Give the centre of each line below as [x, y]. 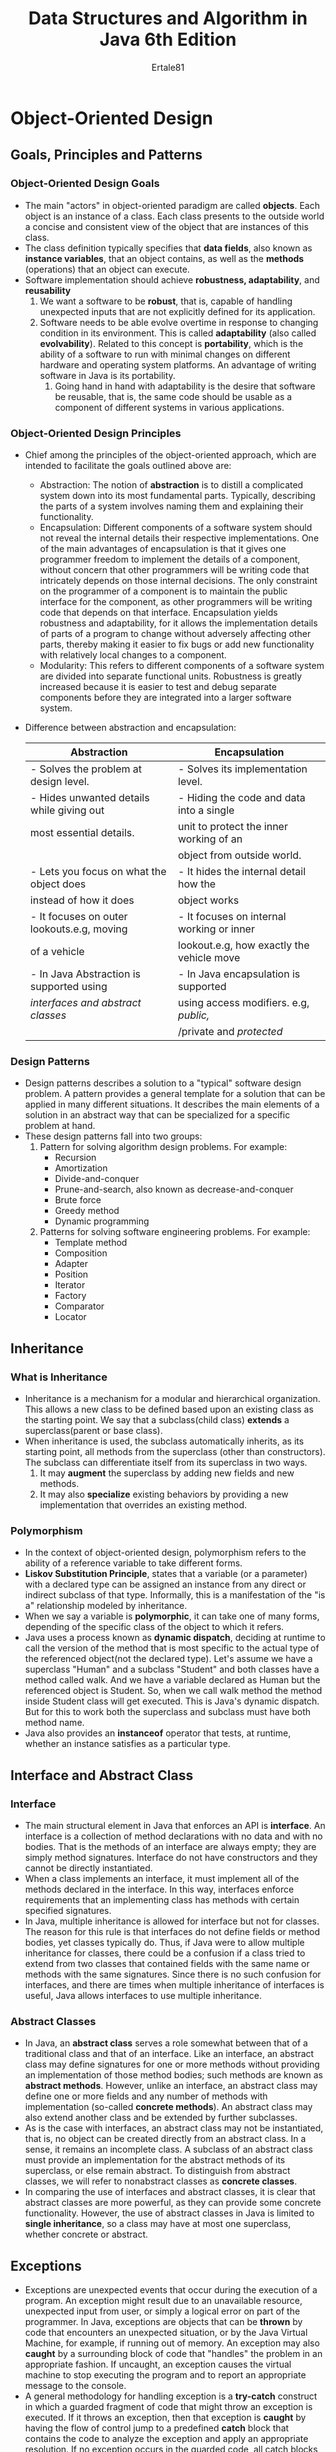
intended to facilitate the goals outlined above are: [128, 465]
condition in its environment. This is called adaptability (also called [178, 333]
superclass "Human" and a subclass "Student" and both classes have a [172, 1669]
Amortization [81, 1168]
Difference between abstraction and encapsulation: [130, 727]
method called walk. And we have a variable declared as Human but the [172, 1680]
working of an [210, 839]
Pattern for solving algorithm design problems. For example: [163, 1147]
